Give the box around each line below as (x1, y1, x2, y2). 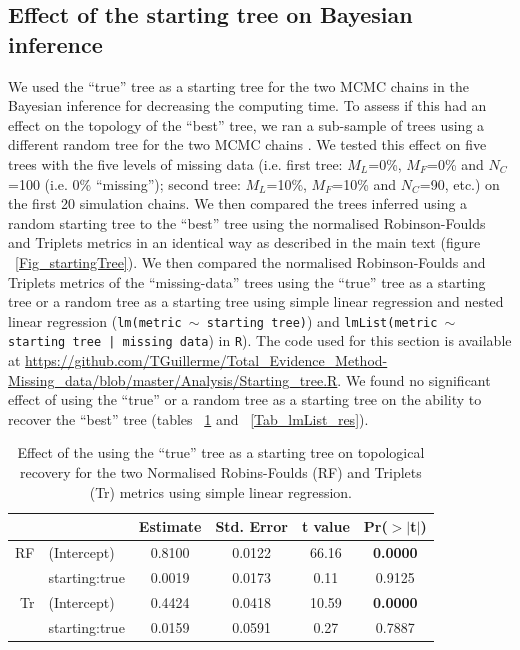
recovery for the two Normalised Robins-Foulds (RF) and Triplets (19, 462, 422, 482)
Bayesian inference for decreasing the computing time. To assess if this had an (8, 95, 487, 116)
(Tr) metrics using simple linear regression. (89, 481, 352, 502)
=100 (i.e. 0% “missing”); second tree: (8, 173, 241, 194)
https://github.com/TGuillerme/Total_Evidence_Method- (25, 350, 388, 371)
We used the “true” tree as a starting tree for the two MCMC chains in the (8, 75, 469, 96)
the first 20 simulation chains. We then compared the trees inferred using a (8, 193, 468, 214)
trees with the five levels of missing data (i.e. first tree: (8, 153, 343, 174)
